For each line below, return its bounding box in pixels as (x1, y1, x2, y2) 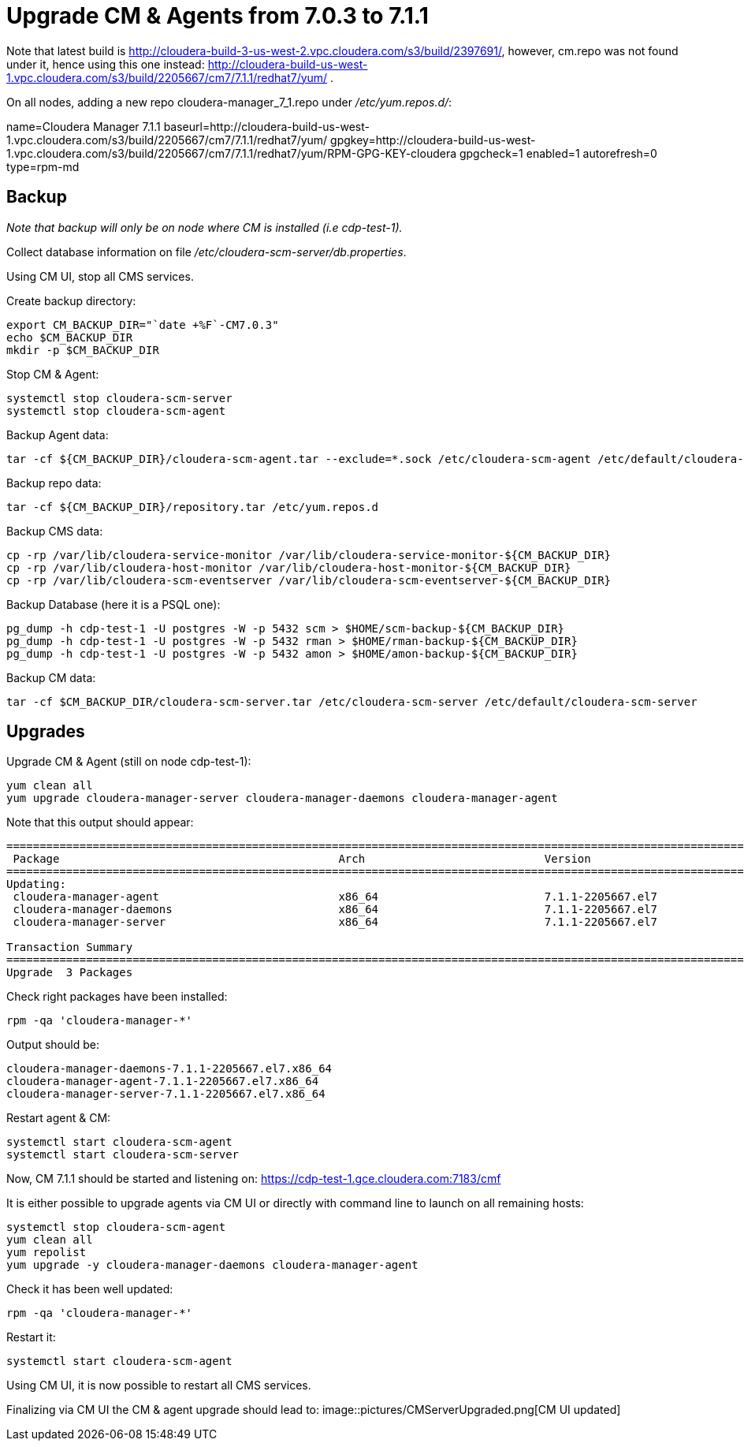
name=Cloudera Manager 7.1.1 (6, 119, 161, 133)
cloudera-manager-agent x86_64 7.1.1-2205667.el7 (13, 890, 658, 904)
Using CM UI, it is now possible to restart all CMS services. (6, 1378, 311, 1393)
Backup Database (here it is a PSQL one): (6, 597, 221, 611)
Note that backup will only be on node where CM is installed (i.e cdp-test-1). (6, 220, 403, 234)
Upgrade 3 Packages (6, 966, 133, 979)
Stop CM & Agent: (6, 367, 99, 381)
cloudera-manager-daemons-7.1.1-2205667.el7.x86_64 (6, 1062, 333, 1076)
